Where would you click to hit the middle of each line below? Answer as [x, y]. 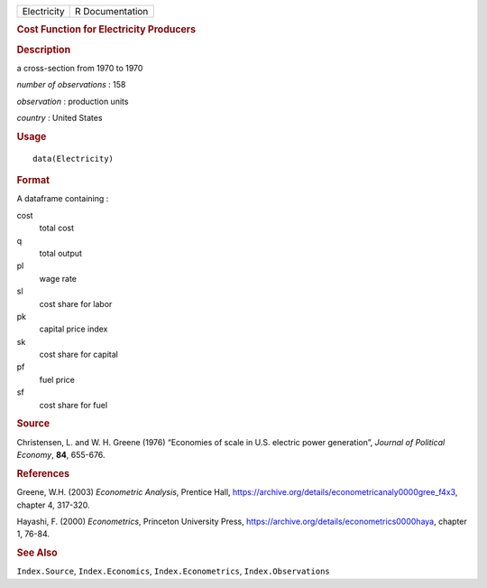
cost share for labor [76, 303]
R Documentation [112, 11]
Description [44, 50]
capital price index [74, 329]
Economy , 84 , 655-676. [61, 455]
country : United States [60, 118]
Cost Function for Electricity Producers [106, 30]
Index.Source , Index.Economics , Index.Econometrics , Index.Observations [173, 571]
